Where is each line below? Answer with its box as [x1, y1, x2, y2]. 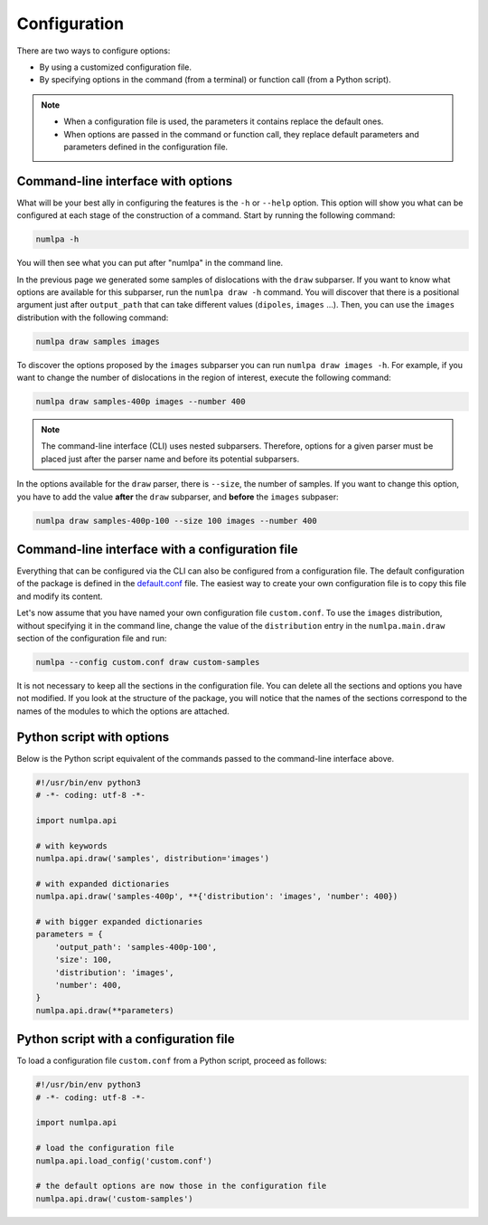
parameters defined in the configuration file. [63, 141, 229, 152]
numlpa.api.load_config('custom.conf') [35, 1155, 212, 1166]
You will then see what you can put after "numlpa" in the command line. [16, 258, 284, 269]
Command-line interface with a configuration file [16, 542, 298, 556]
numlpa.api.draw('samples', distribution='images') [35, 853, 270, 864]
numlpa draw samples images [35, 336, 160, 347]
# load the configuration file [35, 1143, 175, 1154]
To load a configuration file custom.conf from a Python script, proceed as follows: [16, 1055, 327, 1067]
